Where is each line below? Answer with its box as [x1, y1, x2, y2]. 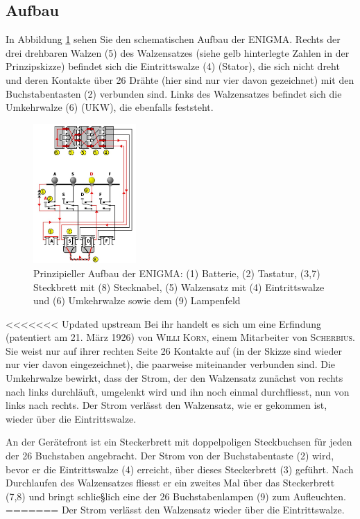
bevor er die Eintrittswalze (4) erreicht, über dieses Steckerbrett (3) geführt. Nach [6, 461, 354, 476]
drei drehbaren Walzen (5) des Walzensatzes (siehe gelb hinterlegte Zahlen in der [6, 45, 350, 60]
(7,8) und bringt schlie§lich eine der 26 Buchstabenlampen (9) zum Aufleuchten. [6, 489, 346, 503]
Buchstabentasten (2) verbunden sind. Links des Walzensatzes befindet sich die [6, 86, 342, 100]
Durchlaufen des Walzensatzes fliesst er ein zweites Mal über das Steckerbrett [6, 475, 335, 490]
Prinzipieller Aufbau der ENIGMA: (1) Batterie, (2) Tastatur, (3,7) [33, 265, 320, 280]
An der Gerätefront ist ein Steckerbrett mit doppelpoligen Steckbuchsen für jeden [6, 434, 352, 449]
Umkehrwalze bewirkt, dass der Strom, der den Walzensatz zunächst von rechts [6, 371, 343, 385]
